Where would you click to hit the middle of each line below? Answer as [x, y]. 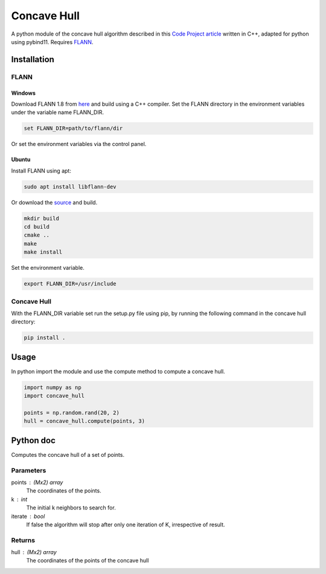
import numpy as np [53, 387]
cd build [37, 227]
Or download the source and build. [54, 202]
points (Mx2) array [37, 482]
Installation [33, 59]
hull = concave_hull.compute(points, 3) [84, 421]
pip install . [45, 338]
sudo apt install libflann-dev [70, 187]
